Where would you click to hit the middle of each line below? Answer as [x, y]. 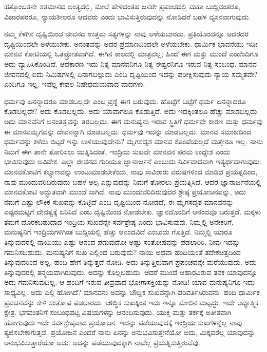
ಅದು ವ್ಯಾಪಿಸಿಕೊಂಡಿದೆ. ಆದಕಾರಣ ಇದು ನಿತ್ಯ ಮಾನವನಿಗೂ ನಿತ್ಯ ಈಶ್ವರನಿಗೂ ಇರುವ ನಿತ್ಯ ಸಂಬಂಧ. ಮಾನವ [131, 63]
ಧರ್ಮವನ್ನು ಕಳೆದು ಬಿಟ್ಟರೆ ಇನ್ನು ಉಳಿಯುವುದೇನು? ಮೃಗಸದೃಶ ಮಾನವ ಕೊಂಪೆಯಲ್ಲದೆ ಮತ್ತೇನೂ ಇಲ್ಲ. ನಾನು [133, 141]
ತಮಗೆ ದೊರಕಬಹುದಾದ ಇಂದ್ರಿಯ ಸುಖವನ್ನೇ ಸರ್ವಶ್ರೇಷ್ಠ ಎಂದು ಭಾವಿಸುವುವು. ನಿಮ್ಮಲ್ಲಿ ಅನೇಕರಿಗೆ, [119, 221]
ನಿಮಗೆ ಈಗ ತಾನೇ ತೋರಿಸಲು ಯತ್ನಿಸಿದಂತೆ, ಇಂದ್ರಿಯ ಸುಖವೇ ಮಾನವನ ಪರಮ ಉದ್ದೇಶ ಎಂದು [117, 151]
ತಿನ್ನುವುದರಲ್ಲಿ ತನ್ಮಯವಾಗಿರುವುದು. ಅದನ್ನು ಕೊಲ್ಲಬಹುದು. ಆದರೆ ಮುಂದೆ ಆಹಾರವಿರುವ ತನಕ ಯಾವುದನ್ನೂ [131, 272]
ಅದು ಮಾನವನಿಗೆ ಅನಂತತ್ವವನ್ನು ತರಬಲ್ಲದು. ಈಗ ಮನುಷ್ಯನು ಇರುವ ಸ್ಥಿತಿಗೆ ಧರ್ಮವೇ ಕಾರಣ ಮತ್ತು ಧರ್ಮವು [133, 121]
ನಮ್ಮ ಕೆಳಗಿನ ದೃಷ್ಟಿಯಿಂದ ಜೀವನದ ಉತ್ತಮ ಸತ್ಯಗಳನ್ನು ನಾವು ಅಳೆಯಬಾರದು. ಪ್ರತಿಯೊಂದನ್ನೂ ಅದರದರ [127, 34]
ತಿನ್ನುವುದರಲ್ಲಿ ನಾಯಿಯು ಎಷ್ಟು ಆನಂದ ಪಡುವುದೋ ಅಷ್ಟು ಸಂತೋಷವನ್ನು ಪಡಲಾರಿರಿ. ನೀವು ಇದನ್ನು [122, 242]
